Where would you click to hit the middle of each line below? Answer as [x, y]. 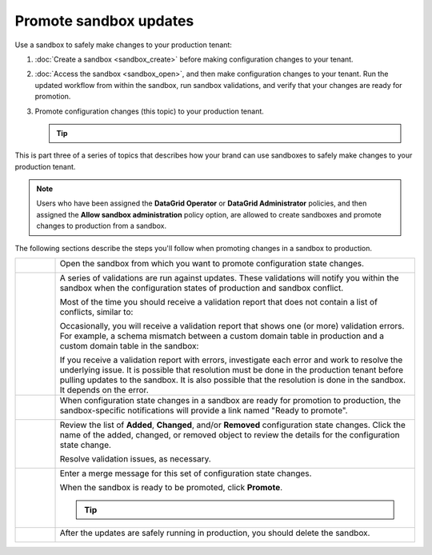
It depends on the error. [104, 390]
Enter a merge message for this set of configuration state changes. [186, 473]
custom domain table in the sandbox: [129, 346]
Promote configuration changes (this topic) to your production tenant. [149, 111]
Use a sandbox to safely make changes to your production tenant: [123, 45]
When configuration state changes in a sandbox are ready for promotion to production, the [230, 401]
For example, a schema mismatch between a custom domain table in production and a [222, 336]
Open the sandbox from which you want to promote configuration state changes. [212, 264]
